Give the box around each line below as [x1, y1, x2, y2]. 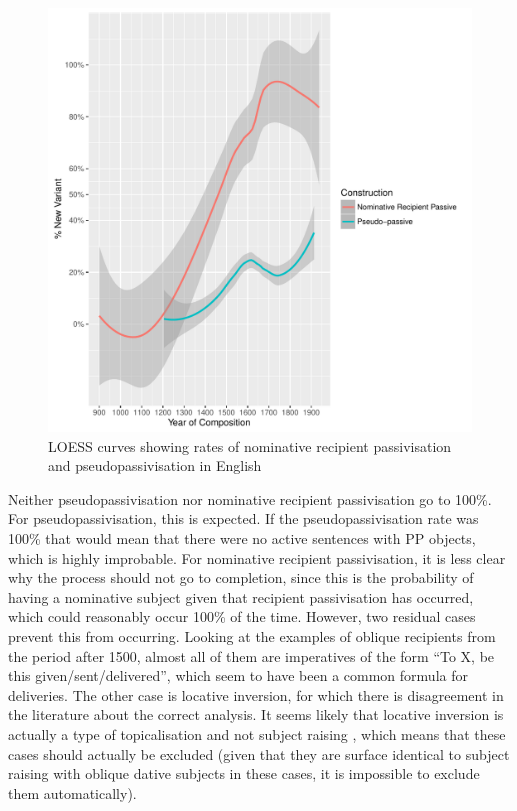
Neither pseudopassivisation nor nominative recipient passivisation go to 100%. [8, 488, 492, 509]
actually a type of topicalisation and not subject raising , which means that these [8, 723, 506, 744]
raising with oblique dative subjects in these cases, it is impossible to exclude [8, 763, 480, 784]
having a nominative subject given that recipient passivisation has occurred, [8, 586, 474, 607]
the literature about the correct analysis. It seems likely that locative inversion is [8, 704, 504, 725]
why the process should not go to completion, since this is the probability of [8, 567, 474, 588]
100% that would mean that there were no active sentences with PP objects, [8, 527, 476, 548]
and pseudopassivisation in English [48, 455, 262, 476]
